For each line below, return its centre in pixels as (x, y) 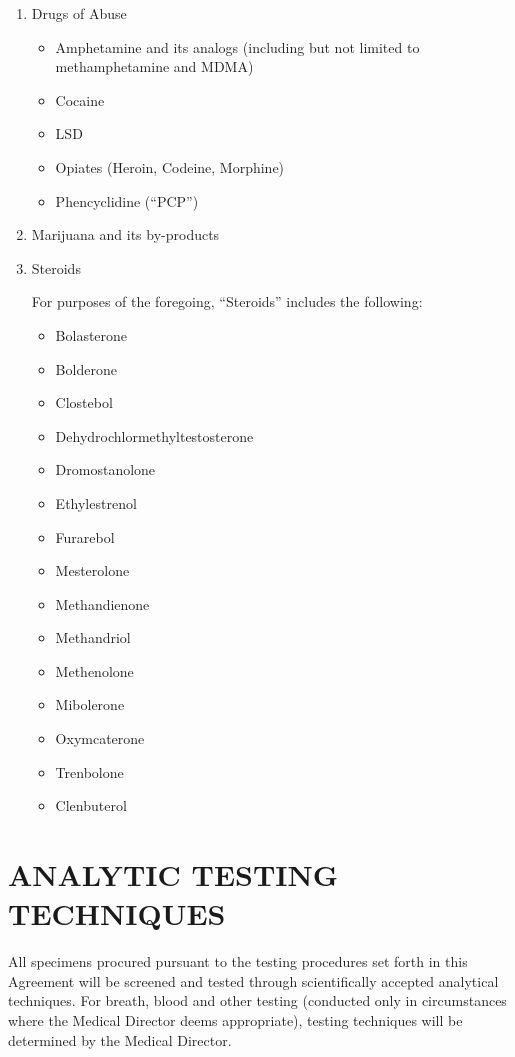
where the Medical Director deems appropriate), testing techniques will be (235, 1019)
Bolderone (86, 368)
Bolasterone (91, 334)
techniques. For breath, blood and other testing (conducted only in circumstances (257, 1000)
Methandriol (93, 637)
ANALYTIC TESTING (173, 874)
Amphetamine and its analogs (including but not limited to (237, 46)
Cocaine (80, 99)
